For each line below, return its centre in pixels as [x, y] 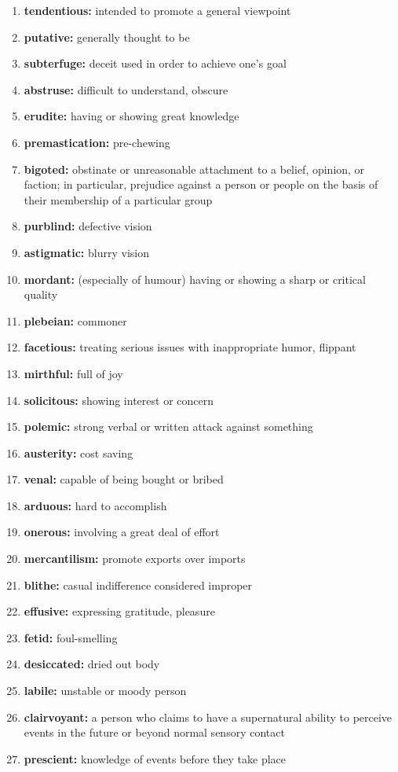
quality [41, 294]
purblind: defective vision [88, 226]
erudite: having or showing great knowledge [131, 116]
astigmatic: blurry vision [86, 252]
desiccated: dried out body [92, 664]
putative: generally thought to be [107, 37]
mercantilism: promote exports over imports [135, 559]
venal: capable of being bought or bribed [124, 479]
